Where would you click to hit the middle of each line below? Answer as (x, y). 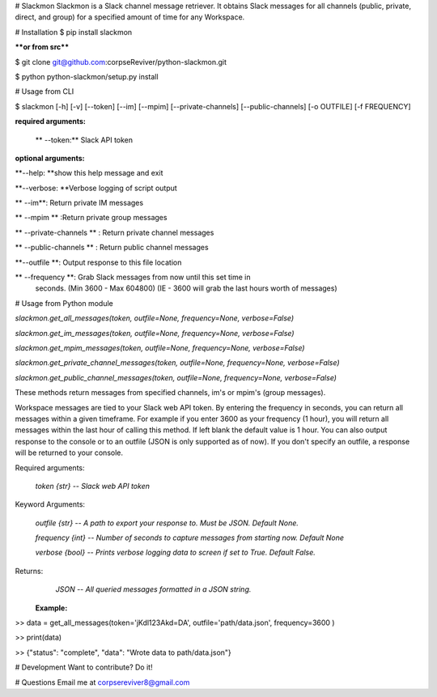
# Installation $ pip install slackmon (74, 32)
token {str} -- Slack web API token (92, 486)
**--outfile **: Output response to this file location (98, 262)
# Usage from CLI (45, 91)
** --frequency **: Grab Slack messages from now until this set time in (133, 277)
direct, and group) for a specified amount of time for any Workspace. (130, 17)
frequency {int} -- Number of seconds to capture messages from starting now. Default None (189, 538)
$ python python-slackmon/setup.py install (87, 76)
